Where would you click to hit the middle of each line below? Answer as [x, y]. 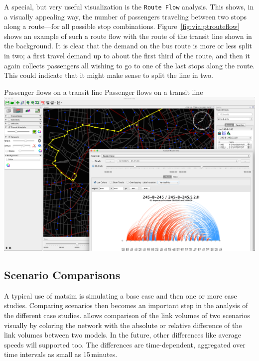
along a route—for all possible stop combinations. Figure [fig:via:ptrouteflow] [122, 26]
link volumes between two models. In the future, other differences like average [123, 335]
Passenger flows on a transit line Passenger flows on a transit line [104, 92]
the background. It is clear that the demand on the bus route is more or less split [128, 46]
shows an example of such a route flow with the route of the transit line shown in [128, 36]
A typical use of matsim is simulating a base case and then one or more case [121, 295]
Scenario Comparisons [62, 275]
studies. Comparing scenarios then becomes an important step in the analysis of [126, 305]
